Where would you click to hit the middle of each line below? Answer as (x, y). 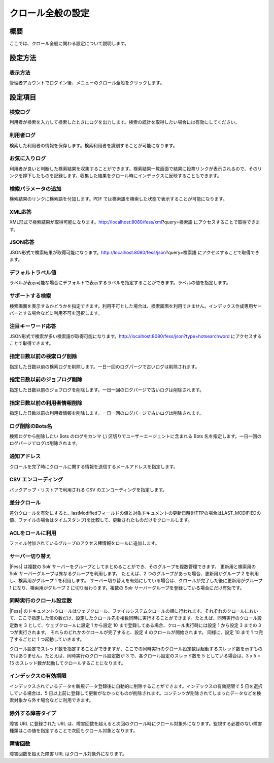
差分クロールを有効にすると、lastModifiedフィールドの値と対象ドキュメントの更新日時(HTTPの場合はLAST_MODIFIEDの (135, 513)
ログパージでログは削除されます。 (45, 443)
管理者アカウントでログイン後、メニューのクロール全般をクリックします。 (87, 83)
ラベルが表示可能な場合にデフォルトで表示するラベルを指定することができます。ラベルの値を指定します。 (120, 283)
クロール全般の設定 (49, 13)
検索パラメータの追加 (36, 189)
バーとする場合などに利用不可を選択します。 (56, 313)
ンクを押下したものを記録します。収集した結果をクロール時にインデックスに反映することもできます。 (115, 176)
